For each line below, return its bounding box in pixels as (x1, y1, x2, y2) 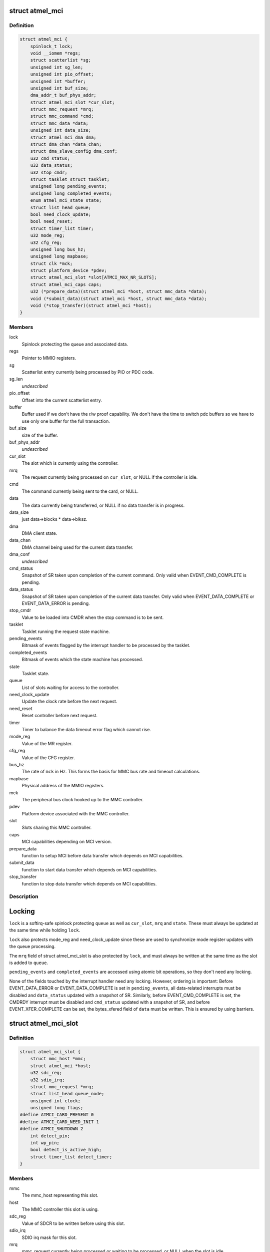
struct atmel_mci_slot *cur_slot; (30, 99, 115, 105)
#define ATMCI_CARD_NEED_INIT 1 (19, 1119, 99, 1124)
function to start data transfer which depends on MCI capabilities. (21, 866, 157, 872)
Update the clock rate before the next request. (21, 699, 117, 705)
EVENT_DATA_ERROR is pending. (21, 600, 90, 606)
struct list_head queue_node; (30, 1091, 104, 1097)
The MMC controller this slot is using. (21, 1206, 99, 1212)
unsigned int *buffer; (30, 78, 86, 84)
